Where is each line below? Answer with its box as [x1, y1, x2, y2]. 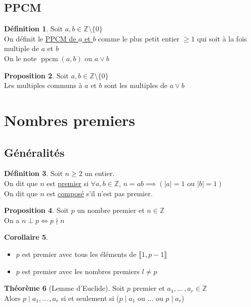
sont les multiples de [104, 80, 168, 91]
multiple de [4, 43, 39, 54]
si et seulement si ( [61, 292, 119, 303]
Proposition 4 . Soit [4, 205, 69, 215]
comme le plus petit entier [98, 33, 180, 43]
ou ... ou [138, 292, 163, 303]
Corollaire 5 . [4, 232, 48, 242]
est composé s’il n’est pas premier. [47, 188, 153, 198]
